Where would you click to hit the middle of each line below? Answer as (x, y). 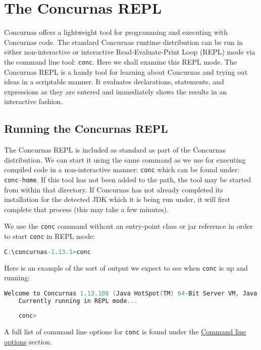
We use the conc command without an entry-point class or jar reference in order (128, 226)
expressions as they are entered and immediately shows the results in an (116, 91)
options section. (28, 342)
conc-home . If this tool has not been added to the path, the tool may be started (128, 179)
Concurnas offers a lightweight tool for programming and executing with (116, 32)
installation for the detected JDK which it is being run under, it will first (117, 199)
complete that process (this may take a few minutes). (86, 209)
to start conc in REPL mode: (50, 236)
